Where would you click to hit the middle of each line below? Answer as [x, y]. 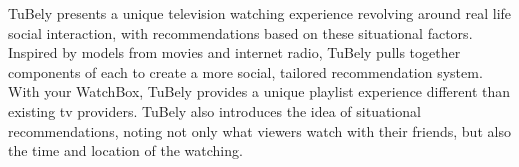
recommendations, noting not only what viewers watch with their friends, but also [259, 130]
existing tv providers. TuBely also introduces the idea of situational [214, 110]
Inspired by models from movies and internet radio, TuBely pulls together [234, 52]
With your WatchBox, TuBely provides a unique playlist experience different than [259, 91]
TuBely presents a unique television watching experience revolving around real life [260, 13]
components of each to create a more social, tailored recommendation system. [245, 71]
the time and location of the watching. [125, 150]
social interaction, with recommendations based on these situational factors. [240, 32]
